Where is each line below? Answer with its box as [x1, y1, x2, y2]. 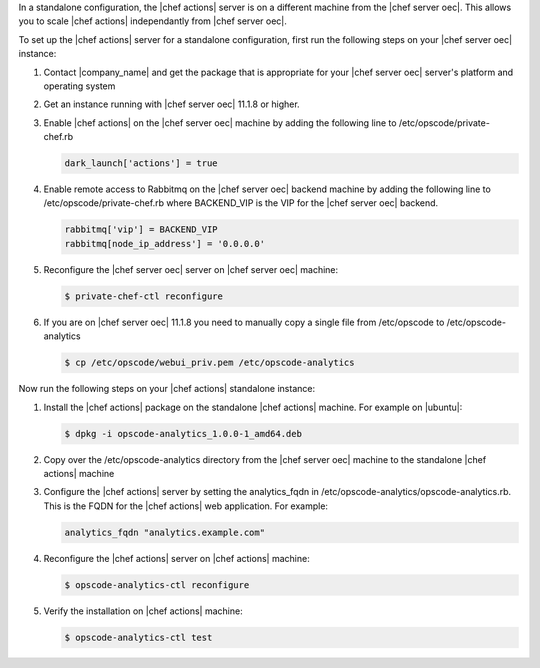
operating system [43, 80, 116, 92]
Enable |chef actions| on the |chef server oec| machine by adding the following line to [43, 116, 397, 129]
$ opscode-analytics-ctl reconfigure [64, 579, 250, 590]
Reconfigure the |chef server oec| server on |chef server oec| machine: [43, 263, 339, 275]
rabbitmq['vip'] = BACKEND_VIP [64, 224, 219, 235]
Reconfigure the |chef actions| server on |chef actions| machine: [43, 552, 310, 564]
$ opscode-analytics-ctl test [64, 631, 213, 643]
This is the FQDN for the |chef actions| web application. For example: [43, 500, 329, 512]
